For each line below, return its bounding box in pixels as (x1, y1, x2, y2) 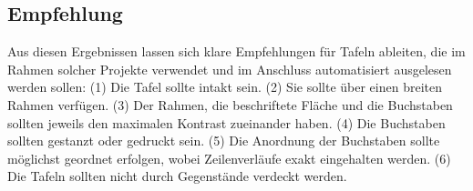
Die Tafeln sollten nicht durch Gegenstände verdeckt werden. (7, 166, 347, 186)
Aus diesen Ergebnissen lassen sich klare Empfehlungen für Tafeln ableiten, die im (7, 42, 466, 61)
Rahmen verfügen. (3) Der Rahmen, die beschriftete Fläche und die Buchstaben (7, 95, 453, 114)
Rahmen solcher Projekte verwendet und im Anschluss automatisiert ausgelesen (7, 59, 452, 78)
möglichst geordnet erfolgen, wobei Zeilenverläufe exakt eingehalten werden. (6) (7, 148, 451, 167)
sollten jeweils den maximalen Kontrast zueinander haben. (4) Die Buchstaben (7, 113, 446, 132)
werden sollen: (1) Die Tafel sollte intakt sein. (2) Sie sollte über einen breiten (7, 77, 442, 96)
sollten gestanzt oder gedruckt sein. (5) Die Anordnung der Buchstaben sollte (7, 131, 440, 150)
